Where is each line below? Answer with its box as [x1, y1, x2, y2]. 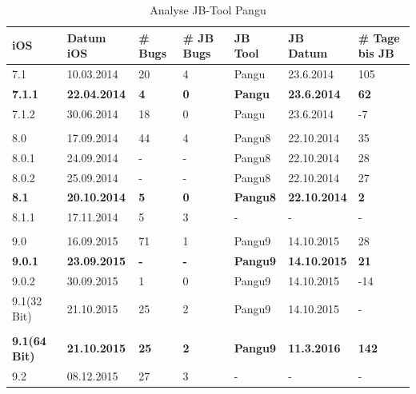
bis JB [358, 45, 394, 62]
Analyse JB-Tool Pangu [150, 2, 266, 18]
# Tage [358, 29, 400, 46]
